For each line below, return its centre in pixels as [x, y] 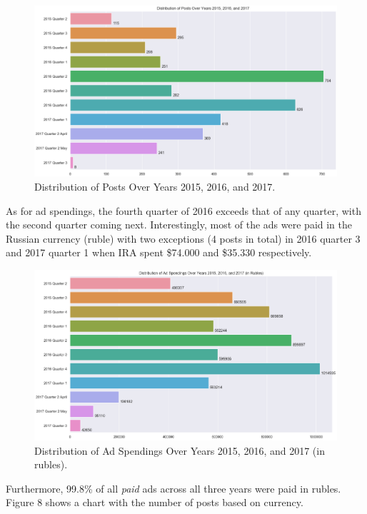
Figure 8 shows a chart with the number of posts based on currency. [155, 502]
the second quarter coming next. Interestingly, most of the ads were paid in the [179, 225]
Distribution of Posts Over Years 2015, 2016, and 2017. [155, 186]
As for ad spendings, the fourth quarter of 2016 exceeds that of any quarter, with [183, 210]
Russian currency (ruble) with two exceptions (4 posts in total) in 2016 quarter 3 [183, 238]
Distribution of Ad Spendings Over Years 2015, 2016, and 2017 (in [180, 450]
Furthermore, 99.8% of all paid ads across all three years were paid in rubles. [174, 488]
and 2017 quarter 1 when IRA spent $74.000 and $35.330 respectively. [159, 252]
